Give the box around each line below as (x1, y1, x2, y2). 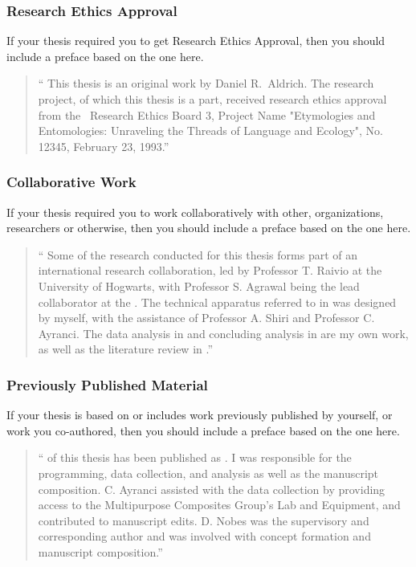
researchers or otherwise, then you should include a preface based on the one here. (6, 219, 411, 236)
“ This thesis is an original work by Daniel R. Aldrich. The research (38, 75, 374, 92)
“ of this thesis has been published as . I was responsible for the (38, 449, 352, 466)
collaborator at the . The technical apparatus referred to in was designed (38, 293, 397, 310)
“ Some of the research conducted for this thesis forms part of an (38, 246, 358, 263)
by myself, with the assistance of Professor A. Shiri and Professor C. (38, 309, 375, 326)
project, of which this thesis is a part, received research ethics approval (38, 91, 387, 107)
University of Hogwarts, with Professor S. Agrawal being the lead (38, 277, 360, 294)
